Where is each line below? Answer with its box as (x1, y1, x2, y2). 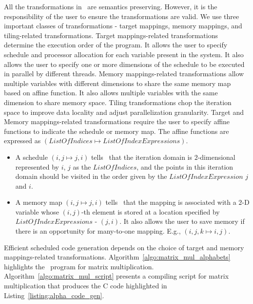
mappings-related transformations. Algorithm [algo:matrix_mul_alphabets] (4, 252, 231, 262)
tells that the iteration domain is (91, 152, 192, 162)
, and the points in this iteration (136, 161, 234, 172)
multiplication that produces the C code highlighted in (4, 281, 167, 291)
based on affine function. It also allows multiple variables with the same (4, 87, 218, 98)
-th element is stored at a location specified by (81, 206, 220, 217)
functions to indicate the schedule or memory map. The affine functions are (4, 126, 229, 136)
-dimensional (197, 152, 235, 162)
